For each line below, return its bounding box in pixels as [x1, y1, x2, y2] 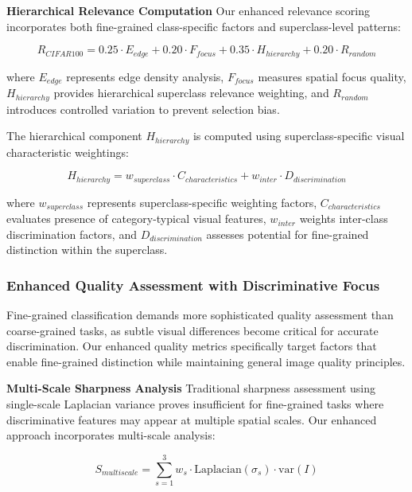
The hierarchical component [6, 127, 142, 144]
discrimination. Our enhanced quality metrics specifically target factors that [6, 338, 377, 354]
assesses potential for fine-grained [206, 225, 369, 242]
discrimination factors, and [6, 225, 137, 242]
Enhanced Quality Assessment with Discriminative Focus [6, 275, 380, 295]
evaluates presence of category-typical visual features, [6, 210, 266, 227]
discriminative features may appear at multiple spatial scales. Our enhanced [6, 411, 377, 428]
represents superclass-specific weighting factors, [87, 193, 317, 210]
